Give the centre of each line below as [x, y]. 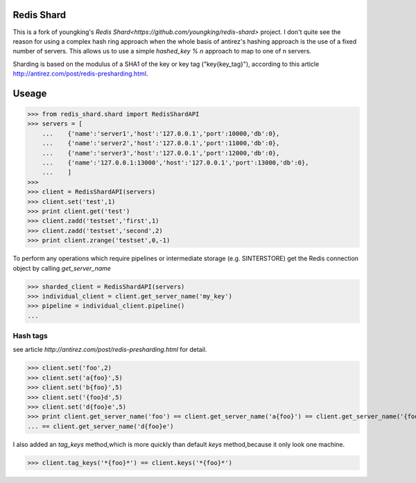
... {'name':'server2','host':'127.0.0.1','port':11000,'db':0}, [161, 143]
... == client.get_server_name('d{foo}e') [101, 426]
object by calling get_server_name [62, 268]
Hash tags [31, 336]
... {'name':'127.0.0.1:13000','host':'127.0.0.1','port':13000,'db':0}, [175, 163]
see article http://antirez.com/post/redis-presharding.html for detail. [110, 350]
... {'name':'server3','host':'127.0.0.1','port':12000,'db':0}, [161, 153]
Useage [30, 93]
